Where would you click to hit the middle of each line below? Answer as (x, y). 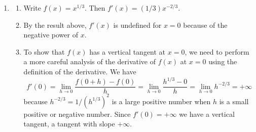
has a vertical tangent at (127, 51)
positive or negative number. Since (77, 114)
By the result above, (55, 25)
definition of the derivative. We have (80, 71)
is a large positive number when (161, 101)
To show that (44, 51)
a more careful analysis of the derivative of (90, 61)
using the (223, 61)
